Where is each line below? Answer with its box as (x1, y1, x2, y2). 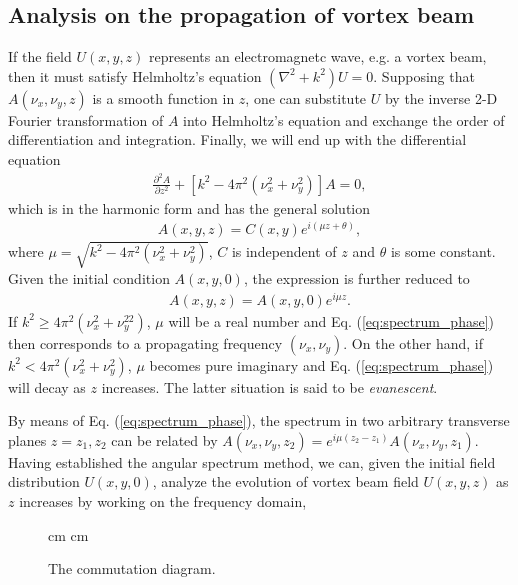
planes (8, 429, 47, 450)
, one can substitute (245, 87, 367, 108)
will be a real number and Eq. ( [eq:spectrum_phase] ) (168, 310, 495, 331)
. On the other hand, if (343, 332, 483, 353)
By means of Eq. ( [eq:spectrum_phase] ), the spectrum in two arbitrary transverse (8, 410, 510, 431)
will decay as (8, 376, 86, 397)
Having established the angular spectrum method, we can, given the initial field (8, 451, 496, 472)
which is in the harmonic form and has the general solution (8, 197, 371, 218)
